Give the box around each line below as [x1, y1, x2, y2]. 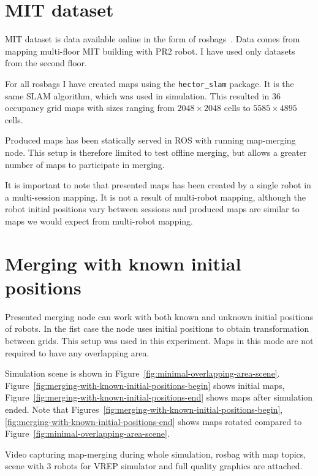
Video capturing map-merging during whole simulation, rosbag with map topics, [5, 447, 306, 460]
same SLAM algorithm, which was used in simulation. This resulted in [5, 89, 270, 102]
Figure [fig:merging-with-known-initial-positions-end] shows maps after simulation [5, 391, 313, 404]
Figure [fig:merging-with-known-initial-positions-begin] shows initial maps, [5, 378, 285, 391]
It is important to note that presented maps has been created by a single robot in [5, 178, 311, 191]
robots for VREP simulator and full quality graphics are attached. [54, 459, 303, 472]
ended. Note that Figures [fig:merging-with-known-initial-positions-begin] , [5, 402, 283, 415]
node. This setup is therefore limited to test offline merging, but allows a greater [5, 145, 307, 158]
